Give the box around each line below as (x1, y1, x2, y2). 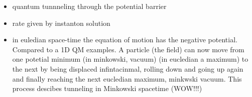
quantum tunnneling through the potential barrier (12, 1, 167, 11)
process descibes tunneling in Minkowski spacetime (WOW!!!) (12, 83, 202, 94)
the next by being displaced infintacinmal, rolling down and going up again (12, 63, 243, 74)
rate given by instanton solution (12, 17, 110, 28)
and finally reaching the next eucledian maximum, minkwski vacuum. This (12, 73, 242, 84)
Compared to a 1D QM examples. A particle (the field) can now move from (12, 44, 244, 54)
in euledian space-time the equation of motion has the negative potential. (12, 34, 237, 45)
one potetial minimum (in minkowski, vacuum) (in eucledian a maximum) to (12, 54, 248, 64)
